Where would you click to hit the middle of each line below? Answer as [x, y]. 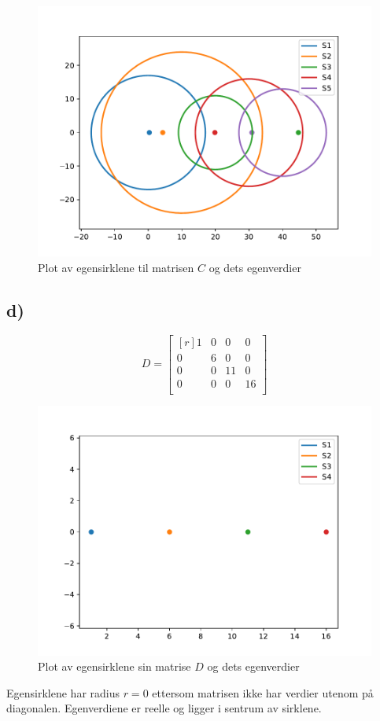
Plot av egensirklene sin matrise [114, 666]
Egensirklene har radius [63, 692]
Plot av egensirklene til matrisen [116, 267]
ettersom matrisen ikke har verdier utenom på [263, 692]
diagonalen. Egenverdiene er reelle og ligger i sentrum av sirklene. [164, 708]
